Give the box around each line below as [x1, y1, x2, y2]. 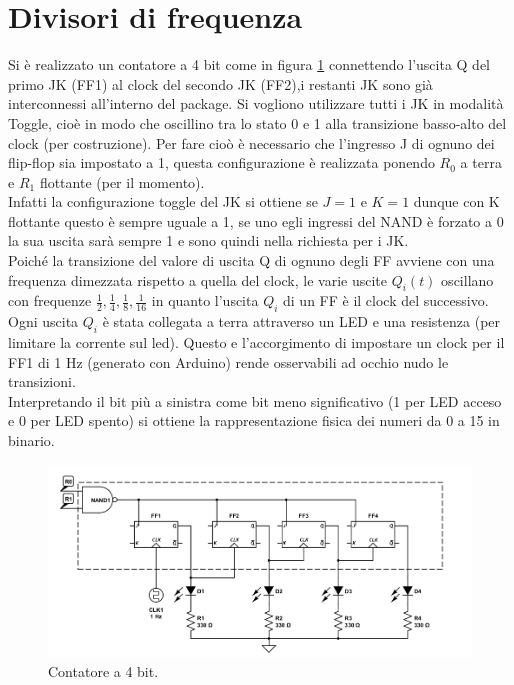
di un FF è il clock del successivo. [283, 290, 489, 311]
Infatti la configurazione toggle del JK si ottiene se [8, 191, 318, 212]
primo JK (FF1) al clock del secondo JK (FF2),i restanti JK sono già [8, 73, 433, 94]
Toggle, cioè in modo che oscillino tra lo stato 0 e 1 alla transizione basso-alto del [8, 112, 507, 133]
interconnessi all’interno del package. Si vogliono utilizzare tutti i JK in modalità [8, 93, 504, 114]
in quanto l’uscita [151, 290, 259, 311]
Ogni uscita [8, 311, 79, 332]
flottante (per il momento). [39, 171, 205, 192]
